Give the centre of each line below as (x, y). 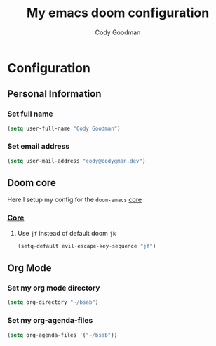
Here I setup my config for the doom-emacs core (75, 200)
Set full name (31, 114)
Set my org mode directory (54, 288)
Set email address (39, 147)
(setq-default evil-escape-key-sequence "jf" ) (87, 246)
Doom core (32, 183)
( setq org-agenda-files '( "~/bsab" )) (62, 335)
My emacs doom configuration (118, 13)
